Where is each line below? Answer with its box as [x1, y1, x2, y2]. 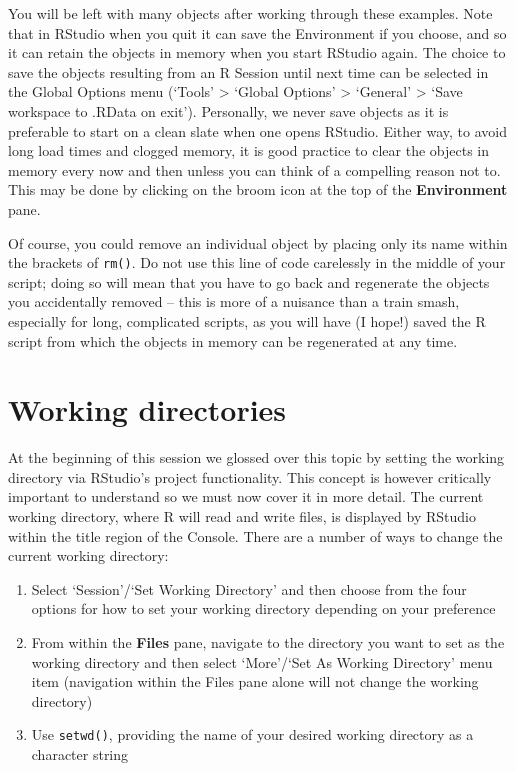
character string [31, 744, 129, 765]
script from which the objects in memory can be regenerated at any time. [8, 330, 458, 351]
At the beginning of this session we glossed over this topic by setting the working [8, 447, 505, 468]
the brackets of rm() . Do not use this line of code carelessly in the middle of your [8, 252, 506, 273]
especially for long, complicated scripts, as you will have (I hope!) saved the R [8, 310, 486, 331]
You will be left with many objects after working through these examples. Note [8, 3, 493, 23]
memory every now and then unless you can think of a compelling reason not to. [8, 159, 501, 180]
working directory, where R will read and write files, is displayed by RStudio [8, 506, 476, 527]
